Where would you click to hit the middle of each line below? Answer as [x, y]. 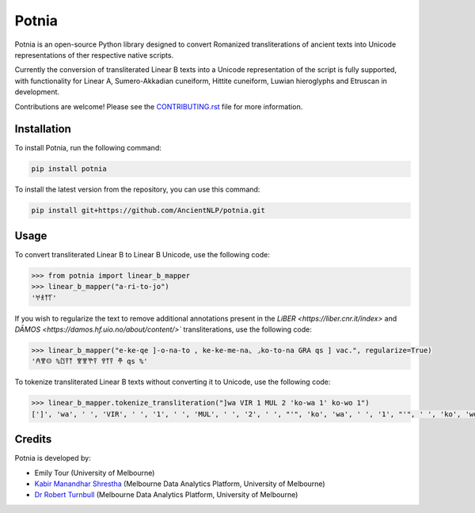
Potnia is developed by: [53, 458]
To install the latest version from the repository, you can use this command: [137, 189]
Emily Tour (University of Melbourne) [95, 473]
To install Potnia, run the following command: [88, 148]
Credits [33, 439]
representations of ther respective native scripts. [94, 55]
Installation [43, 129]
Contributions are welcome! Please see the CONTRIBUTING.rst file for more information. [159, 106]
